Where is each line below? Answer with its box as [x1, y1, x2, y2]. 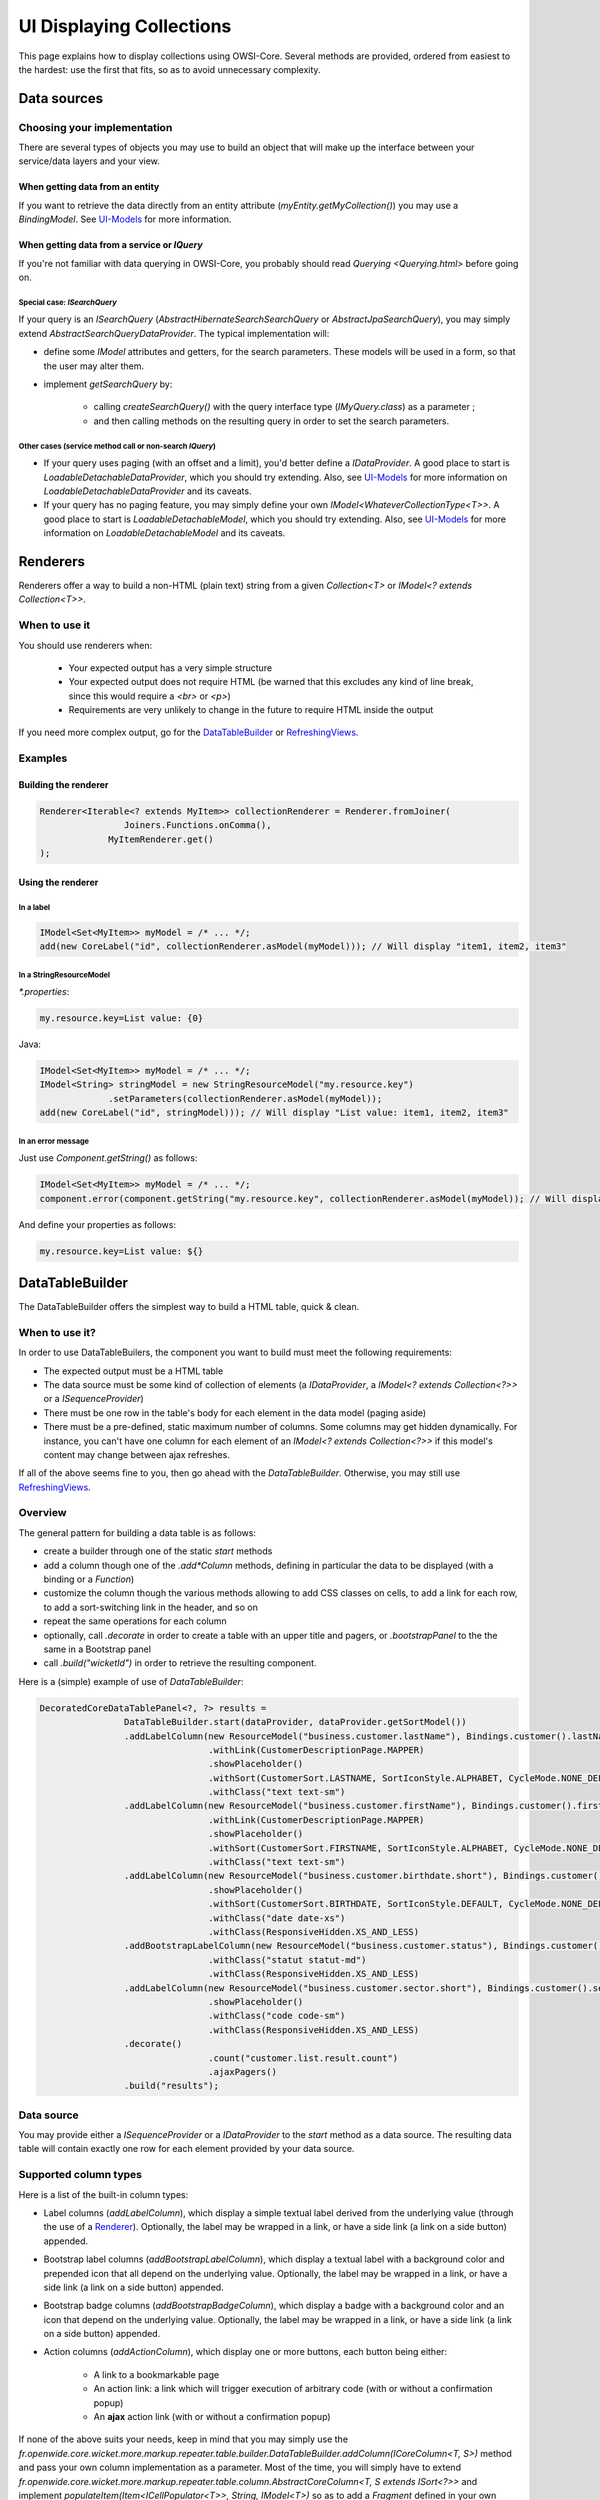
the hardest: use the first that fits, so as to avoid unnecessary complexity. [18, 63, 321, 75]
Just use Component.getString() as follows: [18, 1152, 198, 1164]
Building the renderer [18, 779, 109, 791]
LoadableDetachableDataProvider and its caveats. [43, 485, 252, 497]
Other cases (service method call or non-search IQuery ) [18, 441, 217, 451]
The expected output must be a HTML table [43, 1365, 224, 1377]
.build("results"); [123, 2080, 220, 2092]
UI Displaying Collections [18, 15, 232, 37]
